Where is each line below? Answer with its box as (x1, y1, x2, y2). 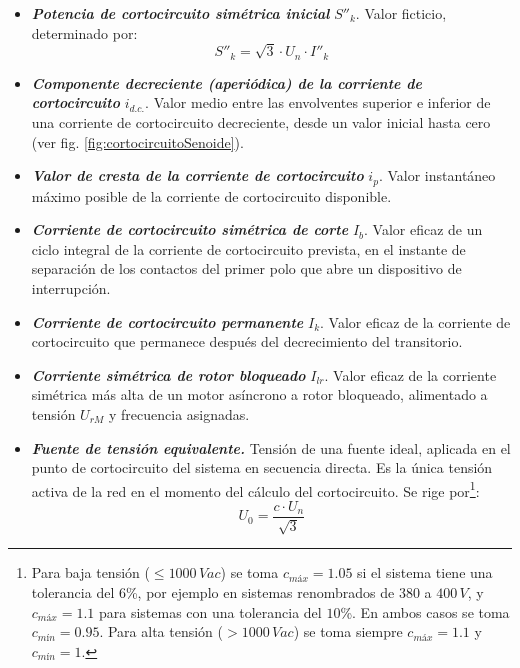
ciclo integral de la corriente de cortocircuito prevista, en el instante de (31, 238, 466, 259)
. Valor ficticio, (355, 3, 447, 23)
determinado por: (31, 22, 138, 43)
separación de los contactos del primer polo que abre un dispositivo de (31, 258, 462, 279)
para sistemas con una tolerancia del (98, 601, 322, 622)
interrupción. (31, 278, 111, 298)
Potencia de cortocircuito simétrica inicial (31, 3, 330, 23)
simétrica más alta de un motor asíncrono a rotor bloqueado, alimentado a (31, 384, 488, 405)
